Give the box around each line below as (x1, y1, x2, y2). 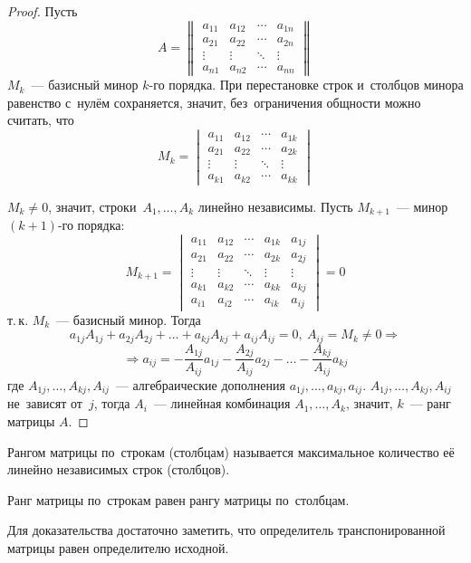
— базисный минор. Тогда (56, 310, 201, 329)
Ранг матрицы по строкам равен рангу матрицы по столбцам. (7, 490, 350, 509)
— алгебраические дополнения (115, 375, 285, 394)
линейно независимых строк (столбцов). (7, 460, 230, 479)
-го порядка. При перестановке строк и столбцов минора (149, 75, 464, 94)
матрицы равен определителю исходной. (7, 538, 229, 557)
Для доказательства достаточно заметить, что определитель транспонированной (7, 520, 446, 539)
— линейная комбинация (153, 394, 291, 413)
